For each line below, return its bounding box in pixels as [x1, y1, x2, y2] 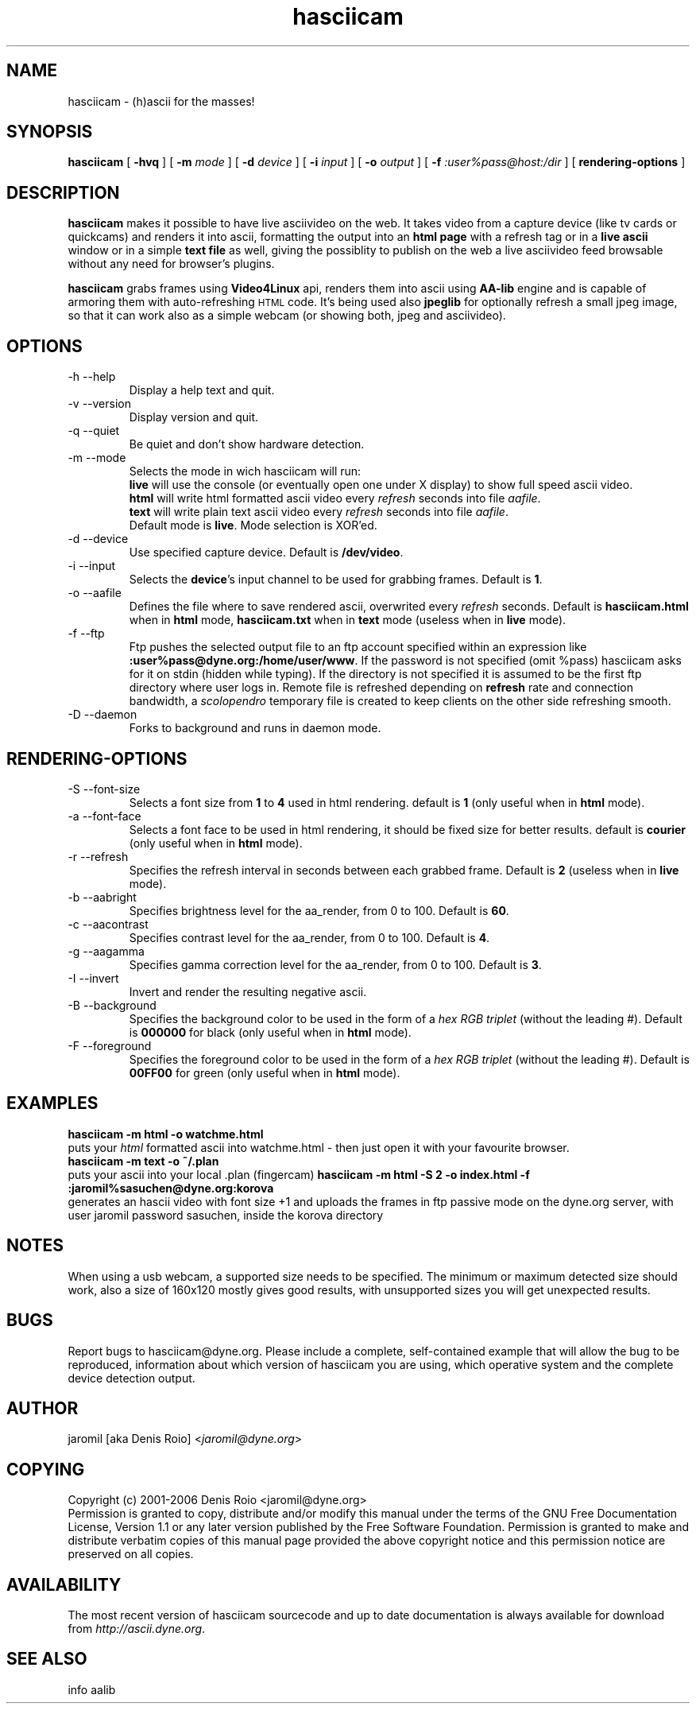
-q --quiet [68, 424, 120, 438]
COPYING [6, 1459, 85, 1479]
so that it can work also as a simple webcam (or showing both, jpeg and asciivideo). [68, 308, 506, 323]
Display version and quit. [129, 410, 259, 425]
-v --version [68, 397, 131, 411]
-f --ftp [68, 626, 105, 641]
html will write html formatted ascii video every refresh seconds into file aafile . [129, 491, 541, 506]
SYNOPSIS [6, 122, 93, 142]
